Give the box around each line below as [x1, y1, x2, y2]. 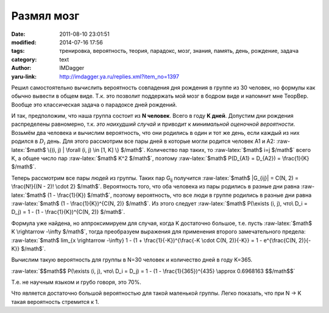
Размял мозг [11, 9, 80, 22]
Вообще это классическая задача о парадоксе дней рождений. [11, 101, 177, 108]
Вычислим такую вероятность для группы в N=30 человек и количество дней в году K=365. [11, 256, 253, 264]
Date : [11, 30, 26, 38]
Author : [11, 64, 32, 72]
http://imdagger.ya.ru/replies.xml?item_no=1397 [59, 73, 180, 80]
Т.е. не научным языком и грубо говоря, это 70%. [11, 278, 141, 286]
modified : [11, 38, 37, 46]
